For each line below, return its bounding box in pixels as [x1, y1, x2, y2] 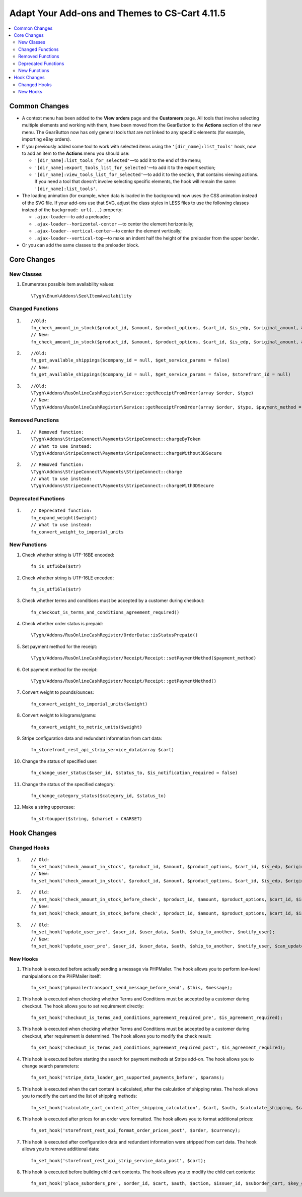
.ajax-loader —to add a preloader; [34, 214, 111, 220]
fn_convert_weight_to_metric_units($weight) [31, 724, 143, 730]
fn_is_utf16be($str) [31, 564, 82, 569]
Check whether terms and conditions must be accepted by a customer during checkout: [22, 597, 205, 604]
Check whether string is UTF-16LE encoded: [22, 575, 114, 581]
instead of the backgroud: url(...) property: [22, 207, 123, 213]
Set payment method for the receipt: [22, 643, 98, 649]
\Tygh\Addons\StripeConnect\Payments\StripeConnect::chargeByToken [31, 436, 201, 442]
